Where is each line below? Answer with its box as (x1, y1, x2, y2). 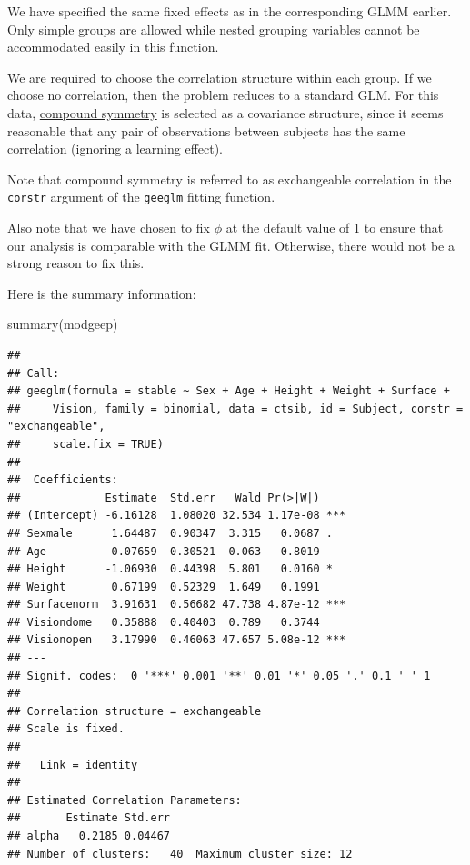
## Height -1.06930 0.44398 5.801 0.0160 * (7, 562, 333, 576)
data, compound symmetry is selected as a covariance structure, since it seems (7, 103, 444, 122)
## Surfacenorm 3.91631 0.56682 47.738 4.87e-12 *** (7, 598, 346, 611)
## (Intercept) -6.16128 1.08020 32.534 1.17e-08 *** (7, 509, 346, 522)
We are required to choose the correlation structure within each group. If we (7, 67, 432, 86)
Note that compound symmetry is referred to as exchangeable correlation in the (7, 169, 452, 188)
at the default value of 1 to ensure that (225, 218, 444, 236)
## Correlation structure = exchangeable (7, 704, 262, 718)
